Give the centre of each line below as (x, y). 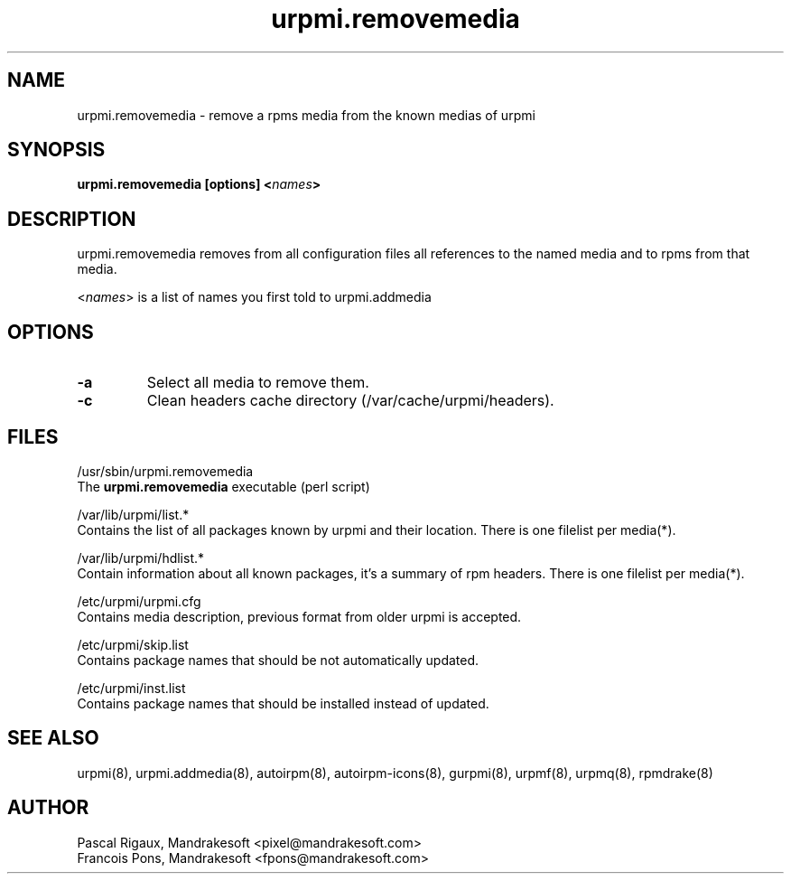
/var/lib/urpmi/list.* (133, 514)
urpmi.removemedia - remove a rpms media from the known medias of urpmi (306, 115)
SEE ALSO (53, 738)
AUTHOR (48, 808)
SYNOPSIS (56, 150)
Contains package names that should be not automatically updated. (278, 660)
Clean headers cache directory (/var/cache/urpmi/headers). (350, 401)
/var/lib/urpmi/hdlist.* (141, 558)
